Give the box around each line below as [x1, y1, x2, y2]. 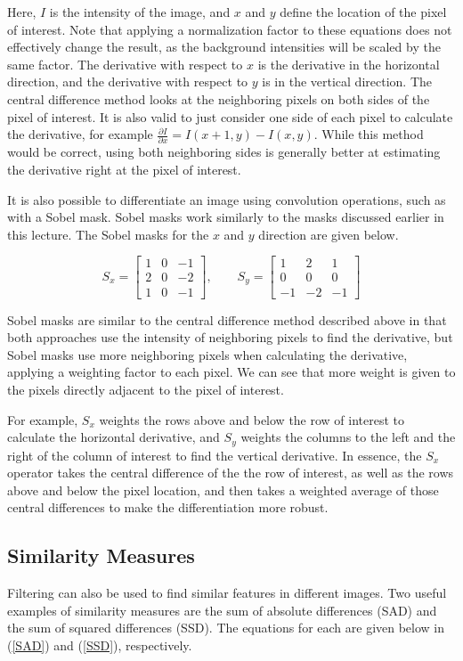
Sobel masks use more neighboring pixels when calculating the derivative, [7, 345, 408, 363]
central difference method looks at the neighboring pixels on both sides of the [7, 89, 430, 108]
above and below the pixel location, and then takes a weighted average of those [7, 480, 439, 499]
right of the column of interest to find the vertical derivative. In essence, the [7, 445, 422, 464]
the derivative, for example [7, 125, 153, 143]
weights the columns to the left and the [240, 428, 456, 446]
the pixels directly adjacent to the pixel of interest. [7, 379, 284, 398]
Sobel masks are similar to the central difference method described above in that [7, 310, 447, 329]
